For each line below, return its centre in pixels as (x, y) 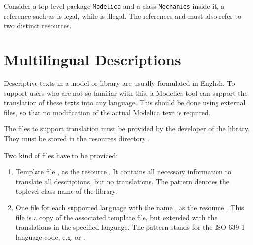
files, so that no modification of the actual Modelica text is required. (107, 112)
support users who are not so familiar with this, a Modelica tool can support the (126, 93)
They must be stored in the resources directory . (77, 138)
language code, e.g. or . (51, 236)
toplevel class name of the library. (66, 191)
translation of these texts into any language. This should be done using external (125, 102)
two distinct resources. (38, 25)
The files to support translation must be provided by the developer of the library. (127, 129)
